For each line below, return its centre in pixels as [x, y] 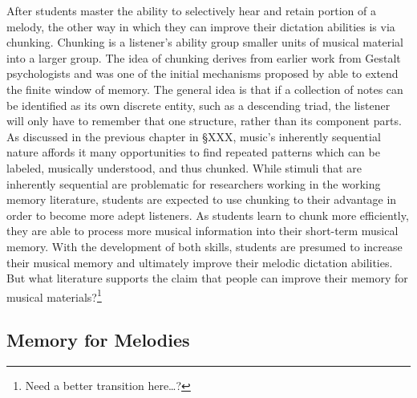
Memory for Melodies [98, 340]
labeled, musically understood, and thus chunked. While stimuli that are [184, 167]
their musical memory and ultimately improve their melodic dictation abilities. [200, 262]
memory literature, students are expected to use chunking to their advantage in [202, 199]
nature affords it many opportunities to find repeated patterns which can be [193, 152]
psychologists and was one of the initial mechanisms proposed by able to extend [202, 73]
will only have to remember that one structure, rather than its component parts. [204, 121]
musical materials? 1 [54, 295]
